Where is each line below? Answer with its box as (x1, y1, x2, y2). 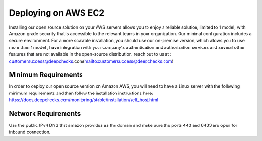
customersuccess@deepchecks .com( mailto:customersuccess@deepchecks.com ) (9, 58, 174, 64)
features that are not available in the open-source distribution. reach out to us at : (9, 51, 172, 57)
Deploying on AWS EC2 (9, 7, 105, 18)
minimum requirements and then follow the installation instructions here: (9, 90, 154, 96)
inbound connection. (9, 129, 50, 135)
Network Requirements (9, 110, 81, 118)
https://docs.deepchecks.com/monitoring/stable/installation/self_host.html (9, 97, 159, 103)
